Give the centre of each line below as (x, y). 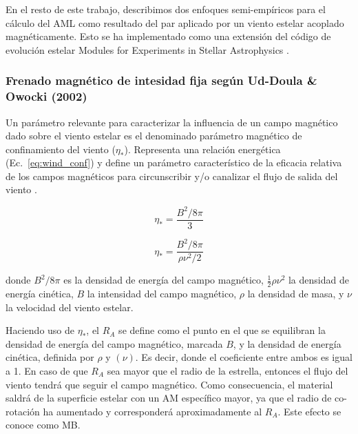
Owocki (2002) (46, 96)
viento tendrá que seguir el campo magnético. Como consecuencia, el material (169, 384)
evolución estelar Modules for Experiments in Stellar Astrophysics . (147, 49)
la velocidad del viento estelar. (70, 307)
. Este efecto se (309, 411)
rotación (23, 411)
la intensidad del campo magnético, (162, 294)
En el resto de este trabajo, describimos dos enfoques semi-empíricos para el (166, 9)
